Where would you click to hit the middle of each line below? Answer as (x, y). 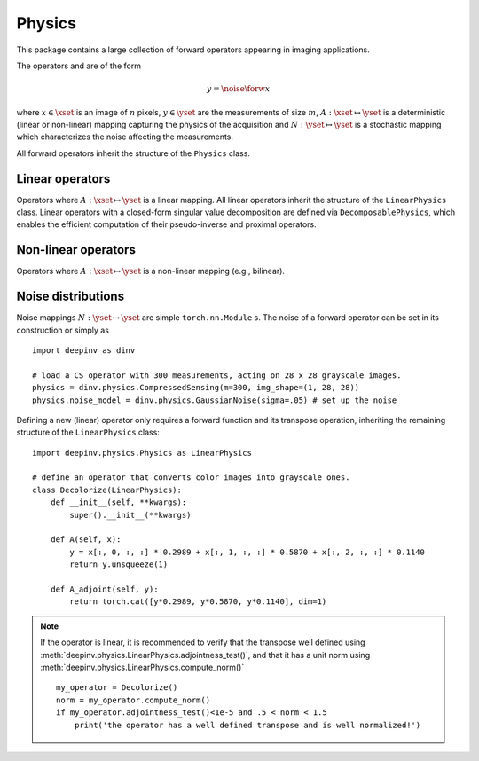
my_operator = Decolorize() (117, 688)
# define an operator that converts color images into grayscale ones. (191, 478)
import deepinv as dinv (84, 350)
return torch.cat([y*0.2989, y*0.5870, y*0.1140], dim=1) (198, 602)
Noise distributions (70, 297)
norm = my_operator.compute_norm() (133, 700)
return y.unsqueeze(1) (119, 565)
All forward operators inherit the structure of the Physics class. (133, 153)
